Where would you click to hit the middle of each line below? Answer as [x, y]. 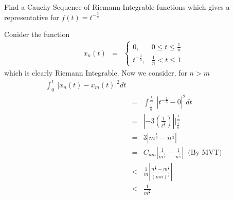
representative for [32, 17]
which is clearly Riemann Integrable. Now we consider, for [96, 72]
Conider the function [37, 34]
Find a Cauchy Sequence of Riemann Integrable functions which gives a [117, 7]
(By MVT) [205, 152]
